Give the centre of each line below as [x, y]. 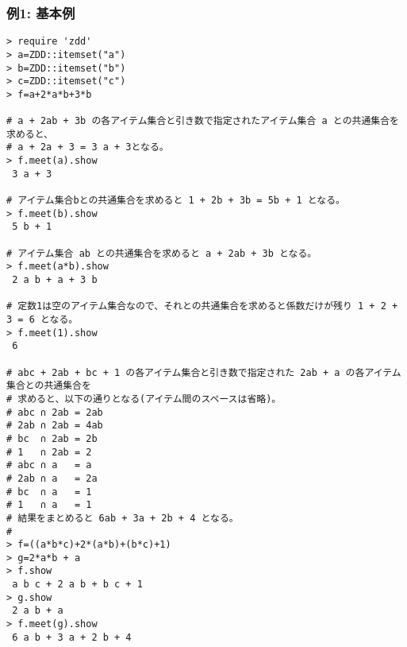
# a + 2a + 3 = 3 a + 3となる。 [88, 147]
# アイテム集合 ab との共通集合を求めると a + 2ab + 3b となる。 [162, 253]
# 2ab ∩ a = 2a [52, 478]
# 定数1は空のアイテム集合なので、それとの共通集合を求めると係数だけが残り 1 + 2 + [202, 306]
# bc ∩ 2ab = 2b [52, 438]
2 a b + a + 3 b [55, 280]
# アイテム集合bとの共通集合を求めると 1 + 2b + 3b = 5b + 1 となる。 [176, 201]
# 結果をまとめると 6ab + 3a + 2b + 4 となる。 [123, 518]
